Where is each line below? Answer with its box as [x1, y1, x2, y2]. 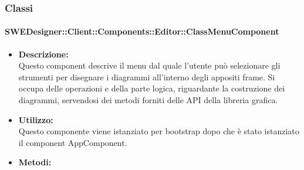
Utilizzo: [18, 113, 53, 125]
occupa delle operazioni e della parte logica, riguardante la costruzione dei [18, 82, 285, 94]
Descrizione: [18, 47, 69, 60]
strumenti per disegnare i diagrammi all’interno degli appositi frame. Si [18, 70, 275, 83]
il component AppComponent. [18, 136, 127, 148]
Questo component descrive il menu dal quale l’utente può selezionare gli [18, 59, 281, 72]
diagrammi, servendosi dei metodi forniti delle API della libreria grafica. [18, 94, 278, 106]
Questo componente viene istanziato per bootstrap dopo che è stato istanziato [18, 125, 299, 137]
